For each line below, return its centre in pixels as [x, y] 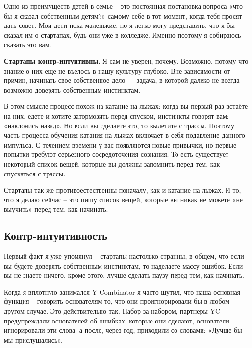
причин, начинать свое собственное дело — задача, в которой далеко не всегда [122, 80]
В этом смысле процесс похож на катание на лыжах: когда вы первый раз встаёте [126, 106]
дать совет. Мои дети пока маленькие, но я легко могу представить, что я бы [119, 25]
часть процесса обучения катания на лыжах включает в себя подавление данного [125, 135]
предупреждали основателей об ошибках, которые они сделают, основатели [117, 320]
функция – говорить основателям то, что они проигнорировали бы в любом [117, 301]
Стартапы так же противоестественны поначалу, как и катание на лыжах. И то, [123, 190]
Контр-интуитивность [56, 236]
